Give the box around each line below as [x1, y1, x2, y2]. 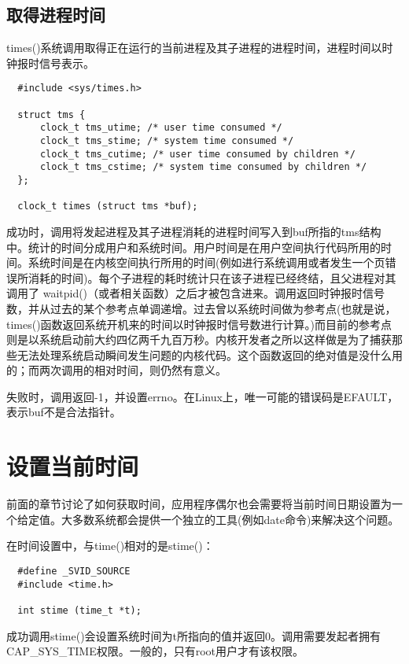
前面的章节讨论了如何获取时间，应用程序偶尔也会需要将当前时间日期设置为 [6, 496, 392, 512]
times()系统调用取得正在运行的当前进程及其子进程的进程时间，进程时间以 [6, 39, 382, 56]
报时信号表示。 [17, 54, 94, 71]
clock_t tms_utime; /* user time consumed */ [39, 122, 282, 134]
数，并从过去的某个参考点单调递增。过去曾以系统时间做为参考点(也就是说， [6, 300, 396, 316]
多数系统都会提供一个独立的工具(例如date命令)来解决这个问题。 [72, 511, 400, 527]
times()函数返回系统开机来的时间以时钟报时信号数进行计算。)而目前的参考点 [6, 315, 392, 332]
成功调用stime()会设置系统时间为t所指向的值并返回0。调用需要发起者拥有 [6, 627, 381, 644]
